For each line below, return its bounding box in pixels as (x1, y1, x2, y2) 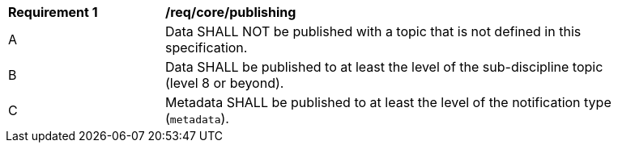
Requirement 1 (8, 4, 98, 20)
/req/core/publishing (165, 4, 296, 20)
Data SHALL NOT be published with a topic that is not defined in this (165, 23, 582, 39)
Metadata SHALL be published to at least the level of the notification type (165, 94, 612, 110)
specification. (165, 39, 248, 56)
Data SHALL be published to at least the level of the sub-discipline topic (165, 59, 603, 75)
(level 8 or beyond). (165, 75, 284, 91)
